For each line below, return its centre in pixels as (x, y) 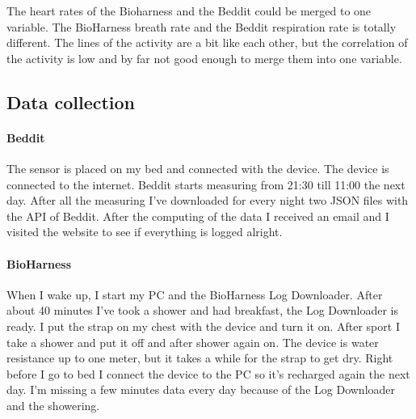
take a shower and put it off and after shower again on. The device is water (193, 342)
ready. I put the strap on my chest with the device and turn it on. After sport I (203, 326)
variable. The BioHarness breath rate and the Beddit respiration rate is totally (202, 26)
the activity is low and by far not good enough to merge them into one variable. (204, 58)
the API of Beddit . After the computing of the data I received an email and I (198, 216)
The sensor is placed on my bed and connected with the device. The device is (198, 168)
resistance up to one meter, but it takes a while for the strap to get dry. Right (200, 358)
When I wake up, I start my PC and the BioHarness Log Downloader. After (195, 294)
